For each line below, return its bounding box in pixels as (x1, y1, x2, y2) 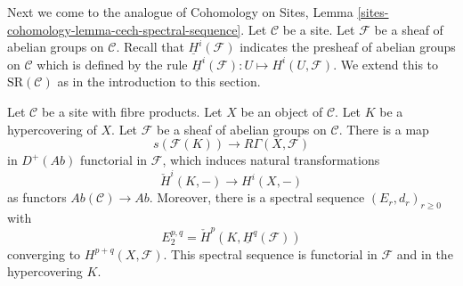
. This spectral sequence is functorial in (163, 244, 378, 263)
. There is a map (338, 119, 429, 138)
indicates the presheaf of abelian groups (240, 37, 456, 56)
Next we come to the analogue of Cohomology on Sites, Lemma (7, 3, 353, 20)
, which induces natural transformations (162, 151, 380, 169)
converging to (7, 244, 81, 263)
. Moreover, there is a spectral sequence (149, 188, 365, 207)
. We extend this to (333, 54, 439, 73)
